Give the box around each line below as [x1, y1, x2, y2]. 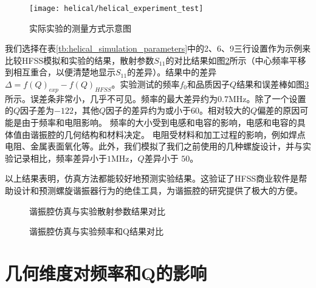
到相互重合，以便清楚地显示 [5, 66, 115, 78]
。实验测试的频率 [111, 78, 180, 91]
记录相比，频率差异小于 [13, 151, 107, 164]
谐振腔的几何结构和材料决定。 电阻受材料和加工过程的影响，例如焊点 [30, 128, 306, 140]
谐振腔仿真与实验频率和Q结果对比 [29, 225, 163, 238]
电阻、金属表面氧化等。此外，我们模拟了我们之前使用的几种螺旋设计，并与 [5, 140, 303, 153]
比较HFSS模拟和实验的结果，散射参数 [5, 53, 154, 66]
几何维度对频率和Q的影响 [5, 260, 207, 285]
